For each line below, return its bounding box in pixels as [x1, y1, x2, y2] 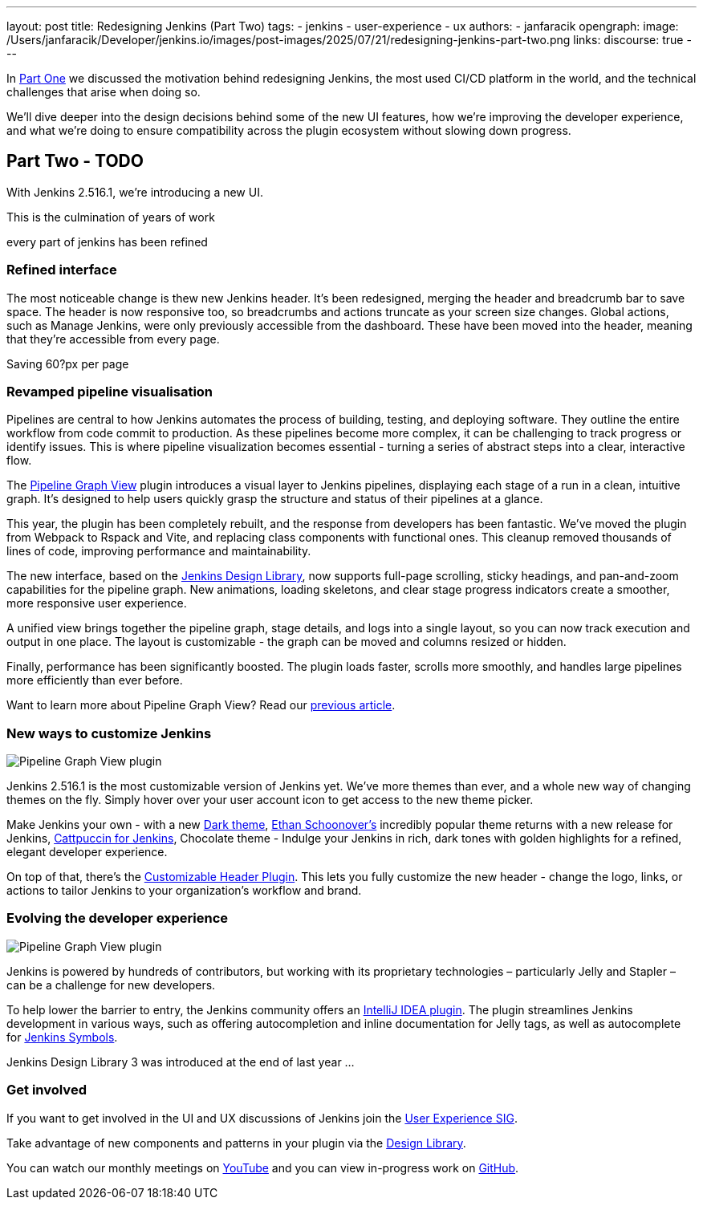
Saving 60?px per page [6, 356, 129, 371]
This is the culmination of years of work [6, 209, 215, 224]
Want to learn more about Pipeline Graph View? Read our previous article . [6, 698, 396, 713]
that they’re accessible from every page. [6, 331, 220, 346]
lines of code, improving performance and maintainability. [6, 544, 311, 558]
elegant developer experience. [6, 845, 168, 859]
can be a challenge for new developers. [6, 977, 216, 992]
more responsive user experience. [6, 596, 187, 611]
